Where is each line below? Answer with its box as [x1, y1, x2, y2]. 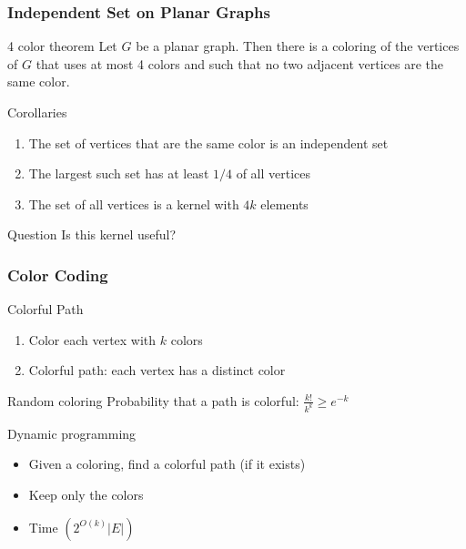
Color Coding [7, 263, 108, 286]
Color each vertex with [28, 330, 157, 349]
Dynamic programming [7, 423, 137, 442]
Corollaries [7, 103, 67, 121]
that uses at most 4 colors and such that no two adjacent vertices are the [35, 54, 443, 73]
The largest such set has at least [28, 164, 209, 183]
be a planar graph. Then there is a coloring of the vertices [136, 36, 460, 56]
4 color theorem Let [7, 36, 117, 56]
